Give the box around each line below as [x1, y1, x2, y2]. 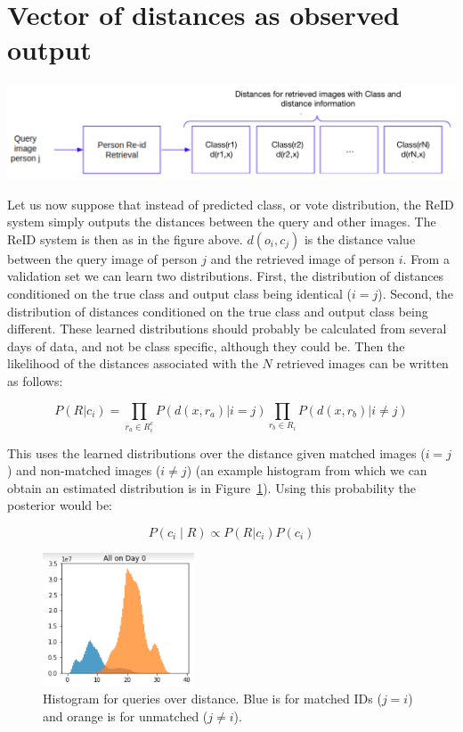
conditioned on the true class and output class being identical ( [7, 284, 352, 303]
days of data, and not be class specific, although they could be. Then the [7, 336, 405, 355]
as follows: [7, 372, 63, 391]
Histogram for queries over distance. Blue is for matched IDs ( [43, 689, 382, 708]
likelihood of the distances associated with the [7, 354, 258, 373]
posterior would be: [7, 496, 113, 514]
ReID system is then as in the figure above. [7, 229, 243, 248]
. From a [402, 249, 450, 267]
